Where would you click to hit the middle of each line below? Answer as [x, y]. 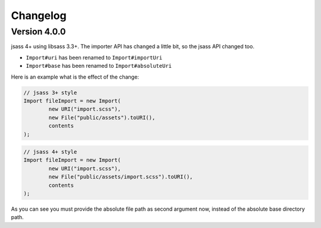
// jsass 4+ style [50, 152]
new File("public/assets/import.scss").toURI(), [121, 177]
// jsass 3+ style [50, 93]
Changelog [39, 15]
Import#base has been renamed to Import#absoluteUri [99, 66]
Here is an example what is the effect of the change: [75, 77]
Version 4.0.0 [38, 32]
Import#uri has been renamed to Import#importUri [94, 57]
